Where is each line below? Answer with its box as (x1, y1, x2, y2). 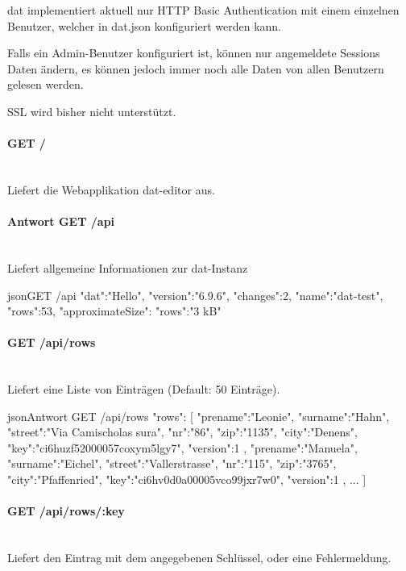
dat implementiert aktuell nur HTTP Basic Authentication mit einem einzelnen (7, 2, 400, 18)
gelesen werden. (7, 76, 84, 93)
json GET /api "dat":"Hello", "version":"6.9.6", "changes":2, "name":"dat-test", (7, 286, 383, 303)
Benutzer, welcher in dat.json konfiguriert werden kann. (7, 17, 281, 34)
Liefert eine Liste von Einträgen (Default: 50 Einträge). (7, 381, 280, 398)
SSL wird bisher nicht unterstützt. (7, 102, 176, 119)
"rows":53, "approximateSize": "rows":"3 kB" (7, 302, 222, 319)
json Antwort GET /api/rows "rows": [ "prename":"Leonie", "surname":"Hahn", (7, 407, 390, 424)
